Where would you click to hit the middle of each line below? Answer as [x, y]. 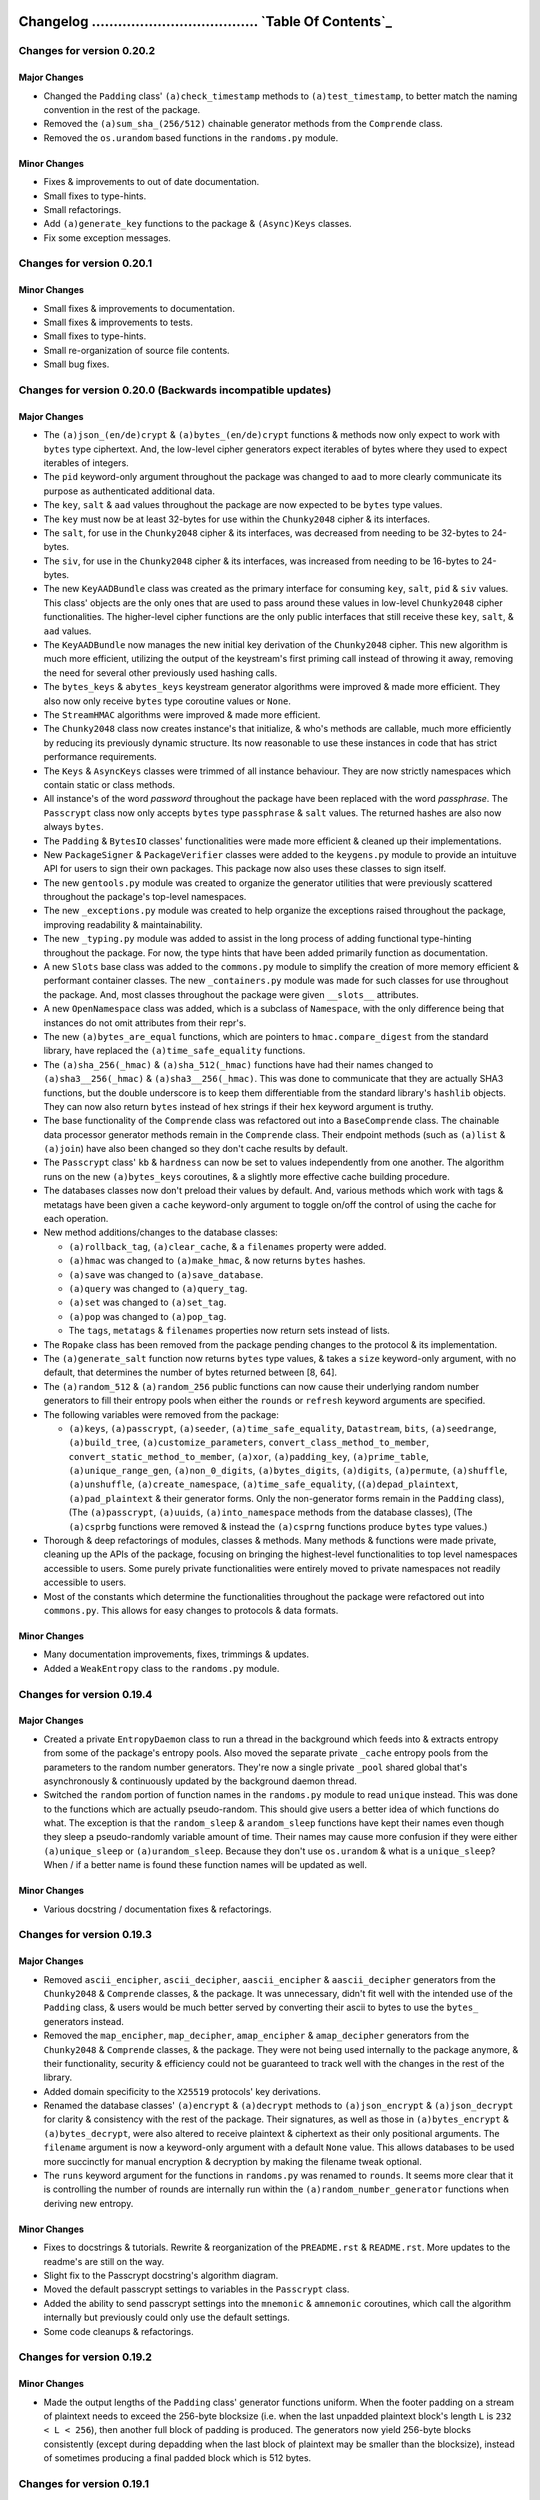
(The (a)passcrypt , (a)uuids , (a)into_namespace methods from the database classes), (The [270, 1512]
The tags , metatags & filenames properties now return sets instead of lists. [229, 1331]
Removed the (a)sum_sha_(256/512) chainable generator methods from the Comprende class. [243, 124]
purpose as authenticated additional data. [129, 491]
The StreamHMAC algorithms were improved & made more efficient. [182, 714]
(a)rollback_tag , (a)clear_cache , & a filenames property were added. [227, 1246]
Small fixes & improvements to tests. [118, 322]
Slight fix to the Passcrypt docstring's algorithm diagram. [161, 2275]
